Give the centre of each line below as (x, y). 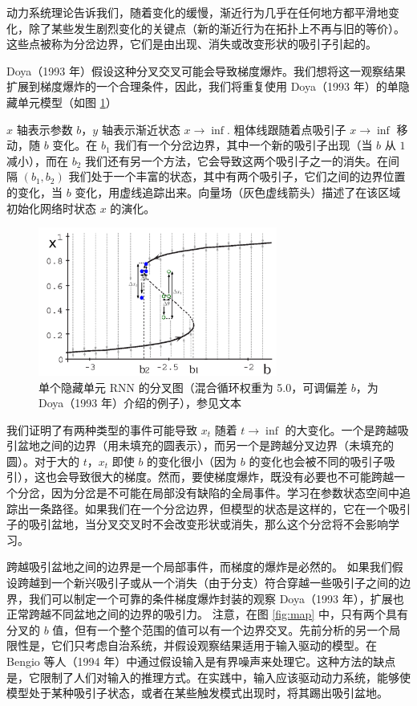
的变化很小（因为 (192, 461)
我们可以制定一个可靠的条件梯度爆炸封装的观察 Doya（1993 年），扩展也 (216, 598)
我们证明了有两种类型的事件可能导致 (102, 429)
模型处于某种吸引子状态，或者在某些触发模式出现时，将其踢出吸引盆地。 (197, 693)
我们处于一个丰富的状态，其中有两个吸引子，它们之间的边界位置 (237, 176)
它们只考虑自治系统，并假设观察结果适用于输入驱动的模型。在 (214, 645)
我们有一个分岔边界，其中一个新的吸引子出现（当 (243, 145)
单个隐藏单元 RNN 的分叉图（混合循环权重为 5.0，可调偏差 (193, 387)
